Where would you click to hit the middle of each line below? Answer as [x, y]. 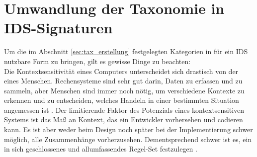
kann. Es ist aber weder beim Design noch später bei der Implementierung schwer [128, 129]
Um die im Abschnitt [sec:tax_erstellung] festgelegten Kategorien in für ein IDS [126, 51]
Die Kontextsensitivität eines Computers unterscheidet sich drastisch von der [121, 71]
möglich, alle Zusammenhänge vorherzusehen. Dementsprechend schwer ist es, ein [128, 139]
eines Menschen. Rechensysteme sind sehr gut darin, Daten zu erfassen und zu [123, 81]
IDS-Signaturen [58, 28]
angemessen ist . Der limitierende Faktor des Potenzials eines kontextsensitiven [124, 110]
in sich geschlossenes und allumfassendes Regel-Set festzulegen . [101, 149]
